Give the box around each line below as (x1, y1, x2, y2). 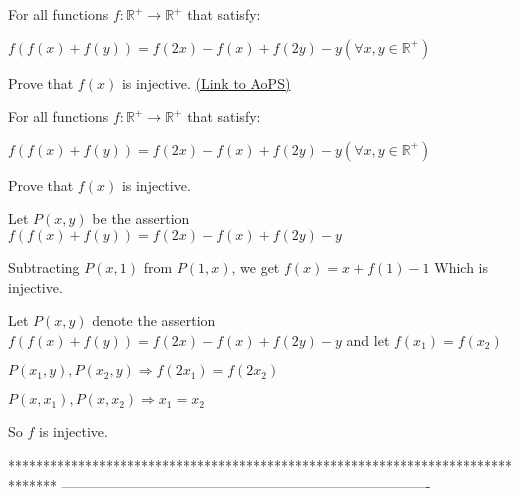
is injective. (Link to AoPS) (121, 72, 291, 93)
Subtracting (8, 256, 80, 277)
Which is (434, 256, 489, 277)
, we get (231, 256, 280, 277)
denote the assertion (92, 310, 216, 331)
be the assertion (92, 208, 190, 229)
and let (346, 329, 390, 350)
